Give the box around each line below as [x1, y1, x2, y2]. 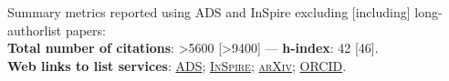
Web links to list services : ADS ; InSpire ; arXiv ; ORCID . [7, 56, 347, 75]
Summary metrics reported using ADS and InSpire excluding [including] [7, 3, 411, 21]
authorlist [7, 20, 62, 39]
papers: [65, 20, 106, 39]
